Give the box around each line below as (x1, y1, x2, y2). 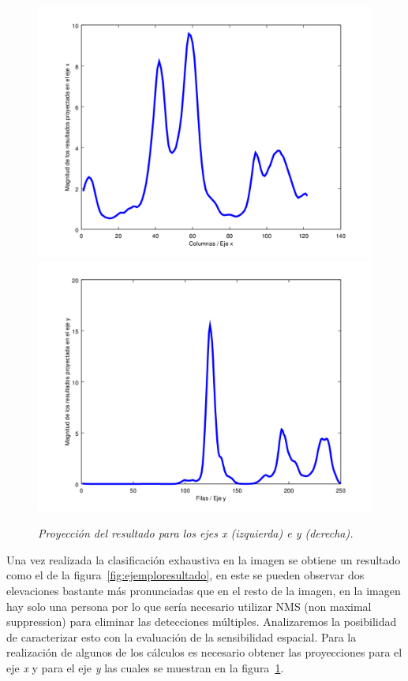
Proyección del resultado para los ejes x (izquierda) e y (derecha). (38, 525, 354, 541)
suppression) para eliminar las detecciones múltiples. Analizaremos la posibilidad (6, 613, 397, 630)
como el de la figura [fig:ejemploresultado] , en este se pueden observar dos (6, 567, 365, 583)
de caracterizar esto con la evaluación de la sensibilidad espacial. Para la (6, 628, 357, 645)
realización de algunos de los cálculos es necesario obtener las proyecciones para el (6, 644, 402, 661)
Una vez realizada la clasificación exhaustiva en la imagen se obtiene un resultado (6, 551, 401, 567)
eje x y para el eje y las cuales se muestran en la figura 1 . (6, 659, 284, 675)
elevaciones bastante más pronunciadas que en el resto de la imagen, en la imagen (6, 582, 401, 598)
